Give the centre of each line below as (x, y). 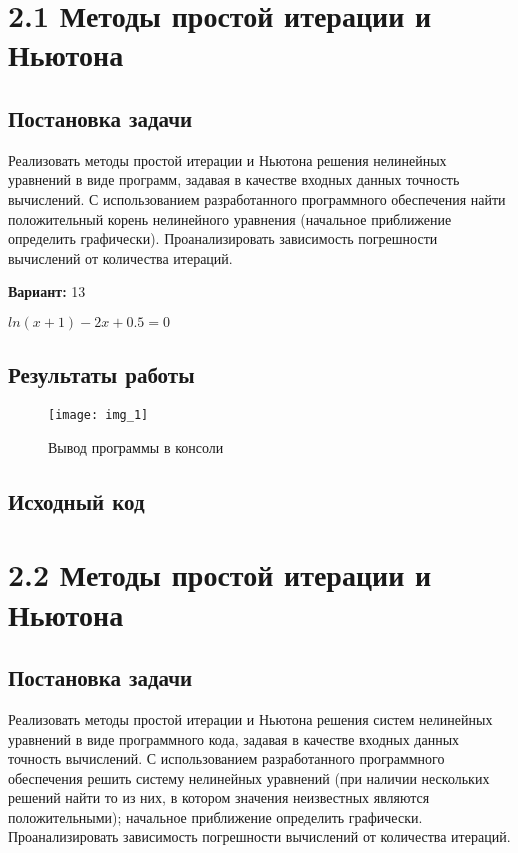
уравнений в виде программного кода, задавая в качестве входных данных (234, 738)
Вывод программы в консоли (136, 446)
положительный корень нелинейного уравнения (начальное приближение (230, 218)
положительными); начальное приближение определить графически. (215, 816)
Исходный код (76, 500)
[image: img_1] (98, 415)
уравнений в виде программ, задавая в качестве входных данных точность (234, 179)
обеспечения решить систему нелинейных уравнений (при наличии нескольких (249, 777)
